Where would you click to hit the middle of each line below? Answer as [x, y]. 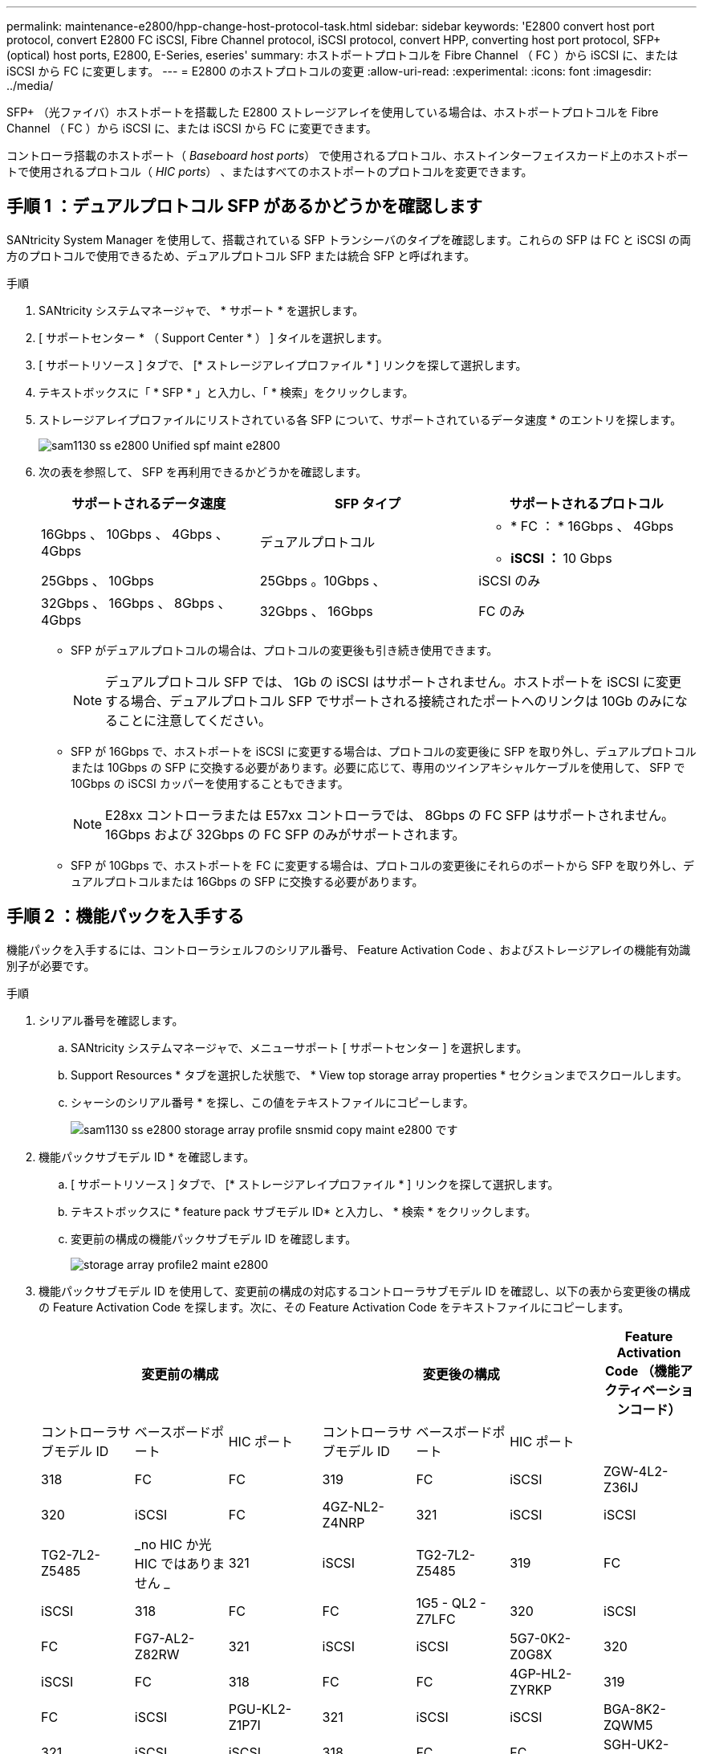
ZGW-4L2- [636, 1471]
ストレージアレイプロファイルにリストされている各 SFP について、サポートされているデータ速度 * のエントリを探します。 [360, 419]
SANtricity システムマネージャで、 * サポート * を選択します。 [201, 310]
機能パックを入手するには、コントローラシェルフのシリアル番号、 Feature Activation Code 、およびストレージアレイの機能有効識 [349, 949]
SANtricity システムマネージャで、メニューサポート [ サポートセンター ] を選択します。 [299, 1047]
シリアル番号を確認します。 [111, 1020]
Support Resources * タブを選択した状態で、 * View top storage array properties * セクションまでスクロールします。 [379, 1075]
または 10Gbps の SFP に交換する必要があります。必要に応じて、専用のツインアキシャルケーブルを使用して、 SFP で [378, 767]
